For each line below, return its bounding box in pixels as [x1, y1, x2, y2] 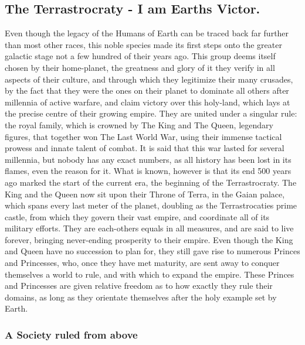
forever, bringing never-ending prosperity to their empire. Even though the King [5, 233, 293, 245]
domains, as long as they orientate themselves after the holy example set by [5, 291, 277, 303]
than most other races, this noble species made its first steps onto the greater [5, 38, 282, 50]
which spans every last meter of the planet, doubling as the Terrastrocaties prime [5, 199, 297, 211]
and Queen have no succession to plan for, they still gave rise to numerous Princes [5, 245, 300, 257]
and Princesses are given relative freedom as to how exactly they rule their [5, 279, 273, 292]
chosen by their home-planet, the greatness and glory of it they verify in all [5, 61, 275, 73]
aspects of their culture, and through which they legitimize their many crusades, [5, 73, 293, 85]
